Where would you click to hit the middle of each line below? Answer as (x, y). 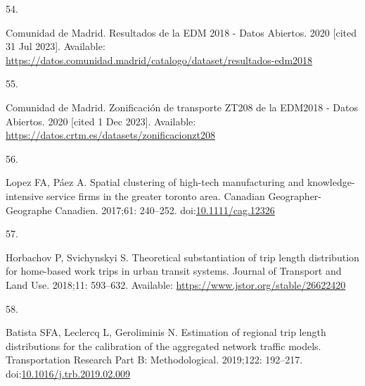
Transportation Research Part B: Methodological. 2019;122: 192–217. (154, 360)
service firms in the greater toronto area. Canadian (156, 195)
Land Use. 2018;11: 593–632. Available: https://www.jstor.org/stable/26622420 (176, 284)
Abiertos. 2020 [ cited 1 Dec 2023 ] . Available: (101, 121)
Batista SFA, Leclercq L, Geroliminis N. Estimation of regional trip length (166, 332)
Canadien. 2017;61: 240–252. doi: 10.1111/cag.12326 (165, 210)
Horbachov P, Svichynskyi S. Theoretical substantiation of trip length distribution (182, 257)
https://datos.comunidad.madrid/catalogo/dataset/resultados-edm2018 (159, 60)
